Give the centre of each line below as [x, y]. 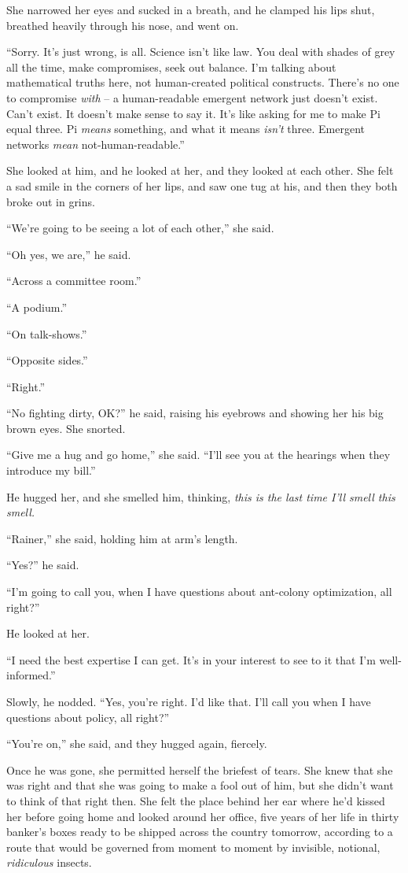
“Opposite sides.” [47, 360]
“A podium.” [37, 307]
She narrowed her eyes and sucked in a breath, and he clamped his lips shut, [191, 9]
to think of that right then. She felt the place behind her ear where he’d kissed [196, 800]
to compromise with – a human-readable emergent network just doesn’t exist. [192, 97]
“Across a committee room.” [74, 281]
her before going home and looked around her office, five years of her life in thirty [203, 816]
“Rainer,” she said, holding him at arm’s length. [122, 538]
